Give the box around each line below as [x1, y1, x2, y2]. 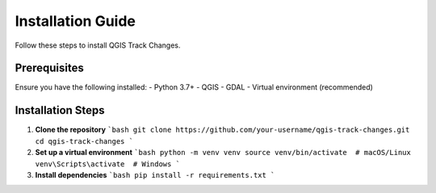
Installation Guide [15, 12, 136, 30]
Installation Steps [15, 103, 105, 117]
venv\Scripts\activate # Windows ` [35, 159, 181, 169]
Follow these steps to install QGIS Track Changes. [15, 40, 181, 50]
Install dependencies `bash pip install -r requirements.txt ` [35, 170, 275, 179]
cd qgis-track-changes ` [35, 136, 133, 145]
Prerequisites [15, 61, 84, 75]
